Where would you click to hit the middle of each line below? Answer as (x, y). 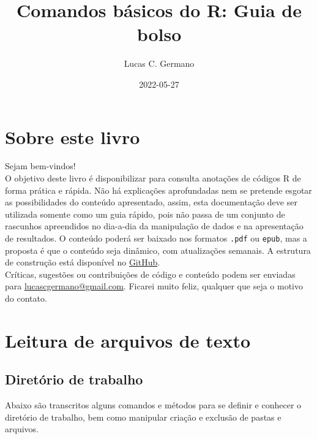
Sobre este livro (73, 136)
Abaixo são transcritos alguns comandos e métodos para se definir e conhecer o (153, 405)
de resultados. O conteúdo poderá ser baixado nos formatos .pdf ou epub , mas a (156, 238)
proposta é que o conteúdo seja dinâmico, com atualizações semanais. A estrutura (158, 250)
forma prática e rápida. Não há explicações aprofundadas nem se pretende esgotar (158, 190)
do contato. (26, 298)
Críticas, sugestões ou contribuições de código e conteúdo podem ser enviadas (150, 274)
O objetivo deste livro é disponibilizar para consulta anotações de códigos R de (153, 178)
